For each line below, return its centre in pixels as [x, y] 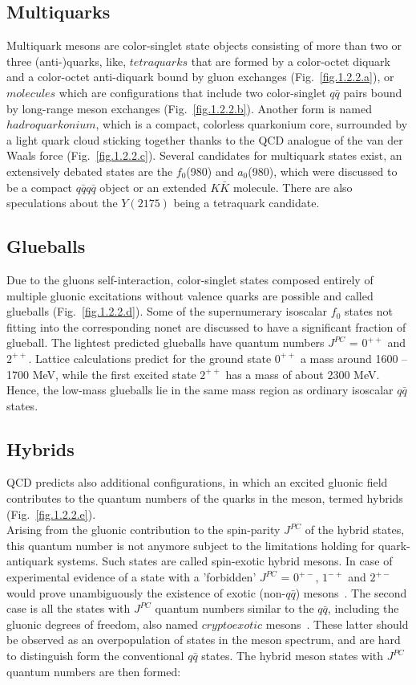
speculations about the [62, 203]
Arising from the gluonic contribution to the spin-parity [143, 530]
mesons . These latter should [337, 624]
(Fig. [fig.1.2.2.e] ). [51, 514]
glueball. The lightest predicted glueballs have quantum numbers [166, 342]
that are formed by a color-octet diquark [291, 61]
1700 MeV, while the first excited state [101, 374]
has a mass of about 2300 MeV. [303, 374]
